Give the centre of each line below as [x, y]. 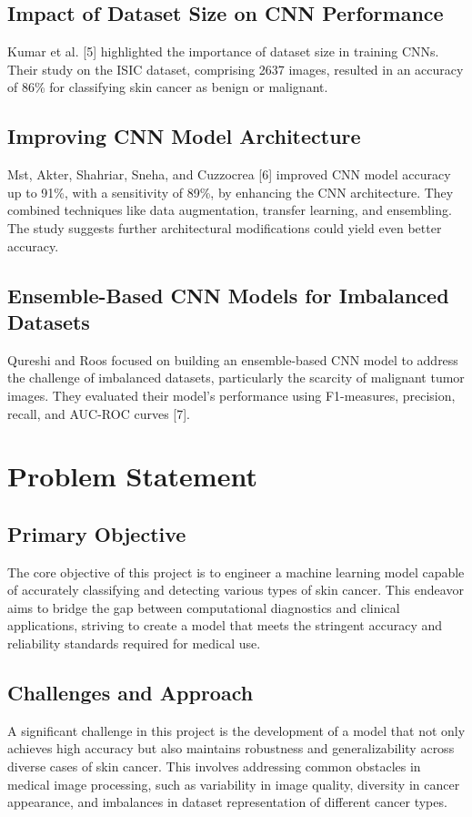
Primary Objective [97, 533]
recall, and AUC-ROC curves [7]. [99, 413]
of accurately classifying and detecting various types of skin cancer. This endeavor [236, 590]
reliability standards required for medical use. [134, 643]
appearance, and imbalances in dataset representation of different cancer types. [227, 802]
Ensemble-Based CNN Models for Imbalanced [228, 295]
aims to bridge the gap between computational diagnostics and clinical [204, 607]
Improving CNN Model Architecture [184, 136]
